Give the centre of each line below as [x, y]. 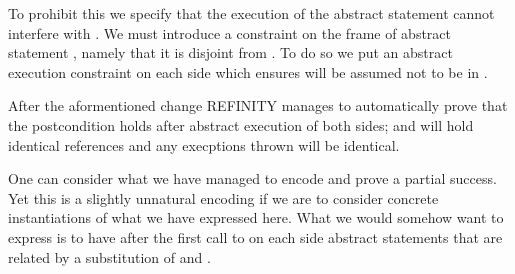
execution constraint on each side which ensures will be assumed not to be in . [248, 71]
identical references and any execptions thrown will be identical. [204, 144]
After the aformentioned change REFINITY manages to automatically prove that [258, 105]
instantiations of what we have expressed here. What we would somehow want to [256, 217]
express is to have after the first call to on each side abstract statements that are [255, 236]
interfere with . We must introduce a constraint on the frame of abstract [230, 32]
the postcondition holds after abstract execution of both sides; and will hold [241, 124]
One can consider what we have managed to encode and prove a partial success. [252, 178]
